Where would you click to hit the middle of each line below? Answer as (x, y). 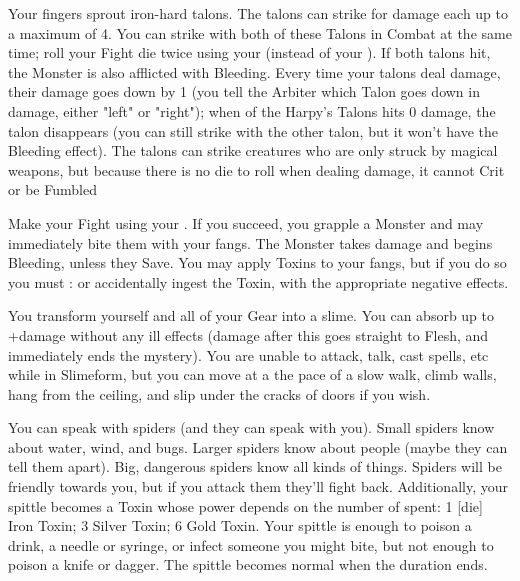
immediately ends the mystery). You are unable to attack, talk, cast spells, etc (248, 354)
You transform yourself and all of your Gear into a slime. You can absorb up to (251, 315)
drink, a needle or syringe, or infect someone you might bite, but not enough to (251, 544)
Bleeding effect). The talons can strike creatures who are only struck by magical (253, 150)
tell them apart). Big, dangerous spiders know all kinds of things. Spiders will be (255, 466)
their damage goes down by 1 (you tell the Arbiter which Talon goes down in (244, 91)
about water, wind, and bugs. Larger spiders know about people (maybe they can (258, 446)
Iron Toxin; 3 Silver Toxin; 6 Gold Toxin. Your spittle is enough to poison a (240, 525)
